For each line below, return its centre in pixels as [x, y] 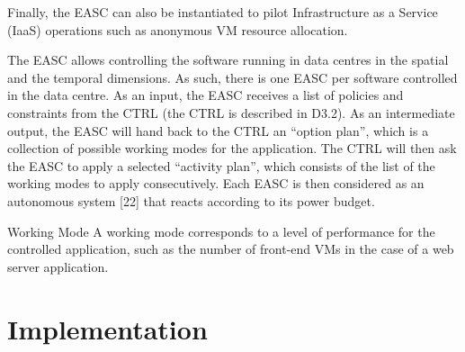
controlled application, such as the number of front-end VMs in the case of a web [231, 249]
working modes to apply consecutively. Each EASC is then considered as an [216, 183]
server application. [58, 266]
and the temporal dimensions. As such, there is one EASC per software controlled [232, 77]
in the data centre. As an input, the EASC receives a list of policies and [206, 95]
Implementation [107, 328]
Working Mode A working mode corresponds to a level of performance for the [221, 231]
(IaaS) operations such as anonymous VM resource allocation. [178, 29]
